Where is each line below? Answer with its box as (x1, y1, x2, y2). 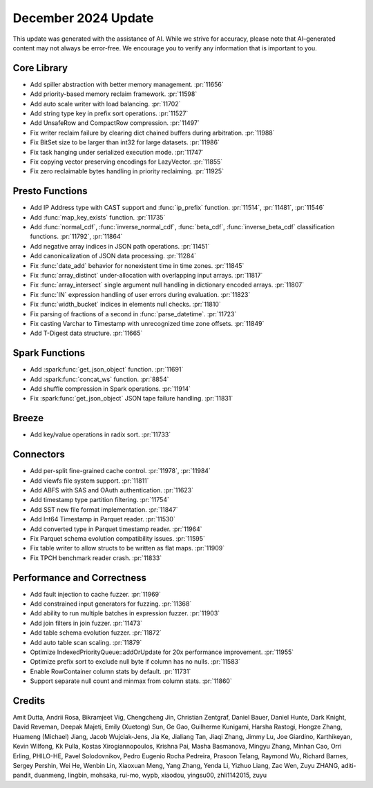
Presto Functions (12, 185, 88, 197)
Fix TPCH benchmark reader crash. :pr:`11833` (30, 553, 162, 562)
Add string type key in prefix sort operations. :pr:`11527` (30, 109, 189, 117)
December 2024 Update (12, 10, 154, 26)
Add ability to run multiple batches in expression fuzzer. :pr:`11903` (30, 609, 220, 617)
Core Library (12, 62, 68, 74)
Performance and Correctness (12, 572, 146, 584)
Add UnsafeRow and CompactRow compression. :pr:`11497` (30, 119, 200, 127)
